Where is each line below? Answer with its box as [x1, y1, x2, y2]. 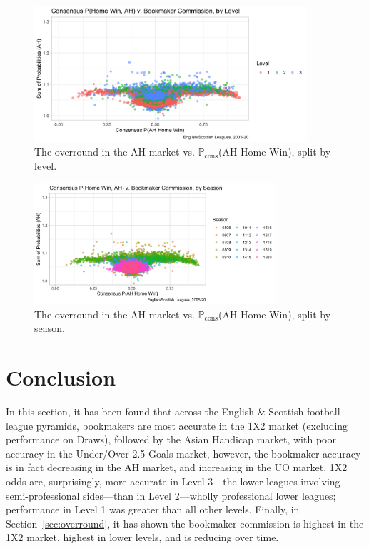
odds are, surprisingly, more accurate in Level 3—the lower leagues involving [6, 474, 340, 489]
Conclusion [6, 363, 116, 392]
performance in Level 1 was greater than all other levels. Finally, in [6, 502, 300, 517]
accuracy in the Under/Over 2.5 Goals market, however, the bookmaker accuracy [6, 445, 361, 460]
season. [34, 321, 65, 336]
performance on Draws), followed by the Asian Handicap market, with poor [6, 432, 336, 447]
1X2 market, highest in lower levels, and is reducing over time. [6, 530, 279, 545]
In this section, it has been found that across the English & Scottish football [6, 404, 340, 419]
